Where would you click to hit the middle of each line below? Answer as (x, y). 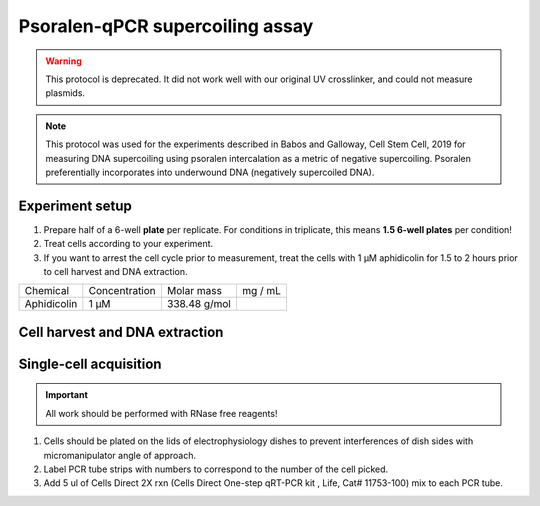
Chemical (47, 291)
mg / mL (261, 291)
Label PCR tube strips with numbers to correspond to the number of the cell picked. (216, 469)
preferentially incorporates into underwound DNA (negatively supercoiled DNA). (210, 172)
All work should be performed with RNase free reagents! (161, 413)
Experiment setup (75, 205)
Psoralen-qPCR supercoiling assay (166, 26)
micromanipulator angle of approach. (120, 455)
